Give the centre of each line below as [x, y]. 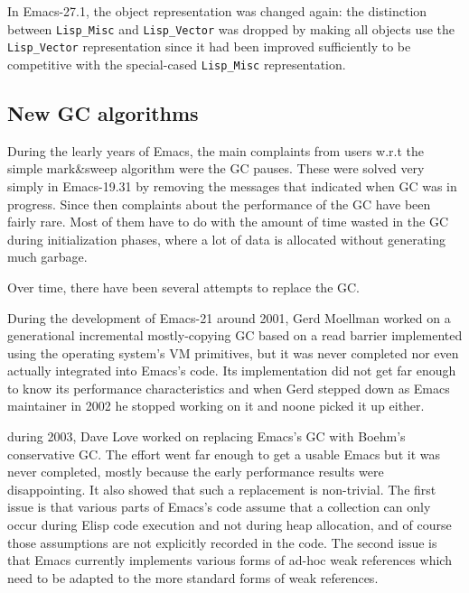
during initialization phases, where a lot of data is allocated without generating [226, 239]
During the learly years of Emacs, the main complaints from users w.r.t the [216, 150]
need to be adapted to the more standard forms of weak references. [193, 577]
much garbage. [47, 257]
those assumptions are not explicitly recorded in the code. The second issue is [222, 542]
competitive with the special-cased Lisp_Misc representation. [177, 64]
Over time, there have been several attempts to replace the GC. [184, 287]
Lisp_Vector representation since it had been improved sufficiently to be [209, 46]
